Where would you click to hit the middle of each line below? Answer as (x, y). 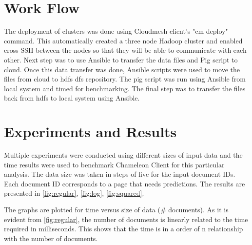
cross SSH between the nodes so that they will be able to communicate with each (125, 50)
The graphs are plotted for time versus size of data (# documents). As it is (116, 209)
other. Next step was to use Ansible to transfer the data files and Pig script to (121, 59)
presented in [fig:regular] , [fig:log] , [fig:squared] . (74, 193)
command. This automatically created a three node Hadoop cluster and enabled (123, 40)
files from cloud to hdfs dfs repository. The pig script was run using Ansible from (125, 79)
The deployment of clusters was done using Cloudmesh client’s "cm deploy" (116, 31)
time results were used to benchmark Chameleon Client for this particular (114, 164)
